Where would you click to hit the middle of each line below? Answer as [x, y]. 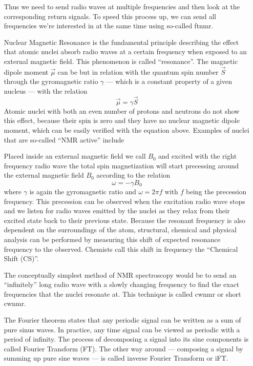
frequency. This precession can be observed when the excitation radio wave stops [125, 201]
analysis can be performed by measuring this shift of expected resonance [112, 239]
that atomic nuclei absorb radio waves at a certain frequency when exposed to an [126, 51]
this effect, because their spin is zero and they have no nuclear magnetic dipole [122, 120]
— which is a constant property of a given [169, 81]
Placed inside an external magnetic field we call [75, 156]
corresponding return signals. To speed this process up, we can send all [110, 16]
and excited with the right [198, 156]
